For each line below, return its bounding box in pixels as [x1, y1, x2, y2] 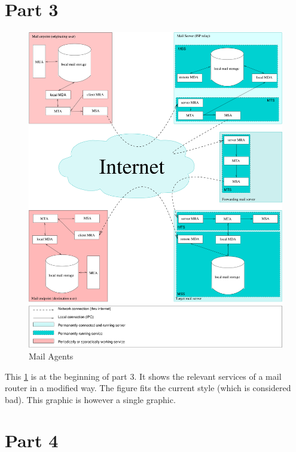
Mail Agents [29, 349, 74, 362]
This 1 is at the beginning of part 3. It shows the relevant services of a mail [5, 370, 282, 382]
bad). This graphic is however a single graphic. [5, 393, 176, 405]
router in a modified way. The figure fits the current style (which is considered [5, 382, 291, 394]
